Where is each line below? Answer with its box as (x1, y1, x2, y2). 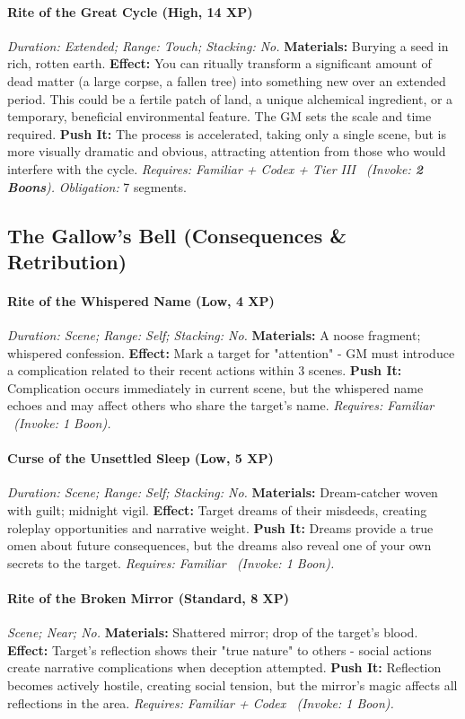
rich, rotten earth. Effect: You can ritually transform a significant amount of (7, 54, 432, 73)
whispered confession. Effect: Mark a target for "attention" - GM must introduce (7, 343, 455, 362)
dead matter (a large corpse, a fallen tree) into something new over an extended (7, 71, 446, 90)
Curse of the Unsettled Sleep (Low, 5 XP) (7, 449, 274, 468)
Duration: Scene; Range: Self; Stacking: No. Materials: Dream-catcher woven (7, 483, 438, 502)
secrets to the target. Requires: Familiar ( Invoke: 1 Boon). (7, 553, 335, 572)
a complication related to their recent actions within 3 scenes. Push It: (7, 361, 402, 380)
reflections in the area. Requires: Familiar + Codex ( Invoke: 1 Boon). (7, 693, 394, 712)
